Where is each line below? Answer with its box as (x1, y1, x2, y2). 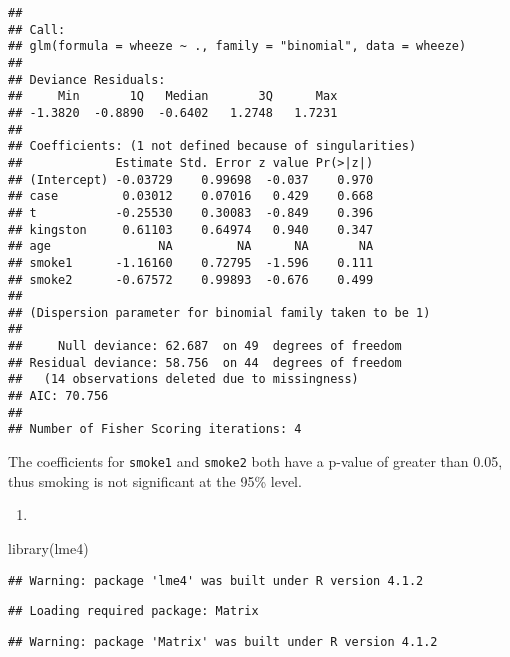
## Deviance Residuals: (8, 72, 166, 87)
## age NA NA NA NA (8, 239, 374, 254)
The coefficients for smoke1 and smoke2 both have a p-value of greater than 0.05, (8, 451, 503, 472)
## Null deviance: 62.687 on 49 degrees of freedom (8, 339, 402, 354)
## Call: (8, 22, 66, 37)
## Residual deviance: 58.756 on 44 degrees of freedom (8, 355, 402, 370)
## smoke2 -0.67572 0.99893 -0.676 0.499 (8, 272, 374, 287)
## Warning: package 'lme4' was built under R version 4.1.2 (8, 573, 424, 588)
